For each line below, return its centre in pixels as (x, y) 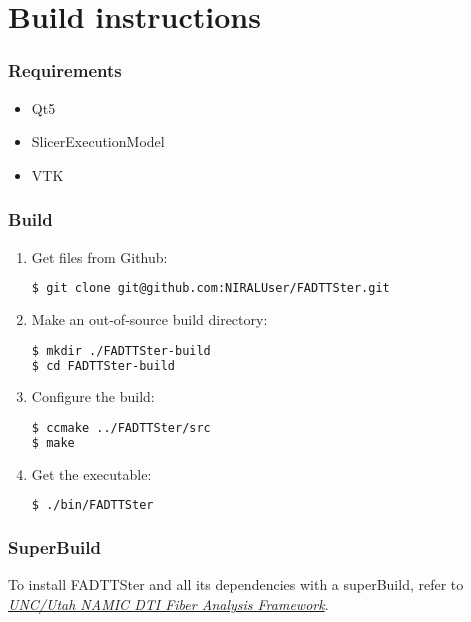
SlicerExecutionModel (98, 141)
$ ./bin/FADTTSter (92, 505)
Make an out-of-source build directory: (149, 319)
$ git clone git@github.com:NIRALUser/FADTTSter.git (210, 288)
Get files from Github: (99, 256)
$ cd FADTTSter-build (103, 365)
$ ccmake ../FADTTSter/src (121, 428)
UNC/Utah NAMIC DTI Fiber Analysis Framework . (168, 604)
